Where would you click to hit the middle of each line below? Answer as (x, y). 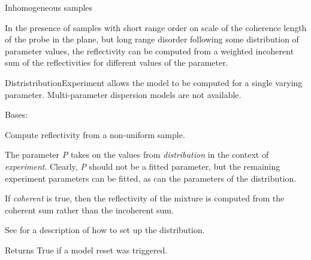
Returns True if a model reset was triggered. (86, 250)
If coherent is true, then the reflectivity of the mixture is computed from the (145, 198)
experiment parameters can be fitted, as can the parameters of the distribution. (151, 178)
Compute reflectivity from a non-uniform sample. (95, 134)
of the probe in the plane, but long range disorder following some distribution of (152, 39)
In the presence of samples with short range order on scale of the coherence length (156, 27)
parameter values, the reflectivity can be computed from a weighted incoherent (150, 51)
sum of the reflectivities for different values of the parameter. (117, 62)
